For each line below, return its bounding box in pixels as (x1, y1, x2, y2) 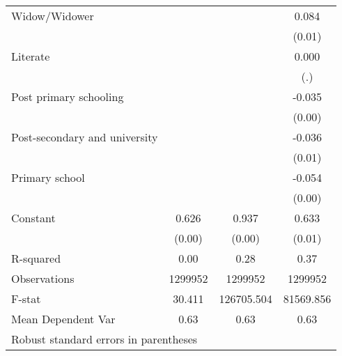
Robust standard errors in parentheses (11, 331, 198, 347)
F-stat (11, 291, 41, 307)
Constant (11, 210, 56, 226)
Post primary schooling (11, 88, 124, 105)
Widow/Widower (11, 8, 94, 24)
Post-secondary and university (11, 129, 158, 145)
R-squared (11, 250, 61, 266)
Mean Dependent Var (11, 311, 116, 327)
